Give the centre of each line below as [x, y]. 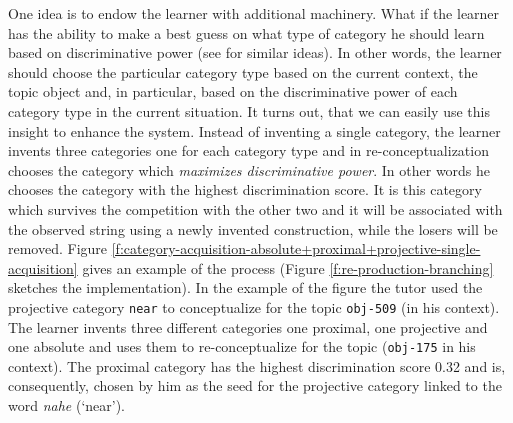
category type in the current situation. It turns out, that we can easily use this [249, 110]
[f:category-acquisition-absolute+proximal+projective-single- [296, 248]
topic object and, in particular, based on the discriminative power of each [233, 91]
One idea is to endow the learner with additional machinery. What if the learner [254, 13]
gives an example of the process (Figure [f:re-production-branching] [288, 267]
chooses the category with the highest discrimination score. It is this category [245, 189]
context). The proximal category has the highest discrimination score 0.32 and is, [257, 365]
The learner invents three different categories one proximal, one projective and [248, 326]
